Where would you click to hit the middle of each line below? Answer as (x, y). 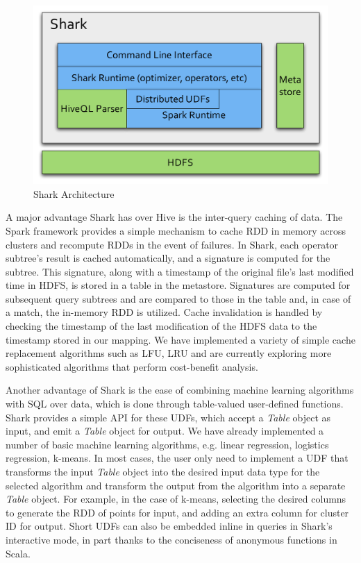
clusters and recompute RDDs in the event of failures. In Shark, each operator (172, 244)
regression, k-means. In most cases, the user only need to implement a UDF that (177, 458)
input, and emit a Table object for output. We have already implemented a (165, 431)
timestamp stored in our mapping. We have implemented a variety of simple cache (180, 339)
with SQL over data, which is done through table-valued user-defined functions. (175, 404)
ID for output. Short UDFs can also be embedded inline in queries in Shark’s (169, 526)
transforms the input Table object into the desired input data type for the (163, 471)
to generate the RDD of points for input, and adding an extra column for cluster (177, 512)
